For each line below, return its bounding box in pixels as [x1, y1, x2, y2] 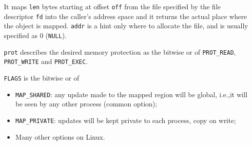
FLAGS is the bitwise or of [4, 72, 79, 83]
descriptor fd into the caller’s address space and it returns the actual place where [4, 11, 247, 21]
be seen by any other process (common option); [15, 99, 157, 109]
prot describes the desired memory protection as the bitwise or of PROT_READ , [4, 46, 236, 57]
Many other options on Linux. [15, 131, 105, 142]
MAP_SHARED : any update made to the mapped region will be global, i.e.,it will [15, 89, 248, 99]
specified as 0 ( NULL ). [4, 30, 67, 40]
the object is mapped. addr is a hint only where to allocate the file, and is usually [4, 21, 248, 31]
